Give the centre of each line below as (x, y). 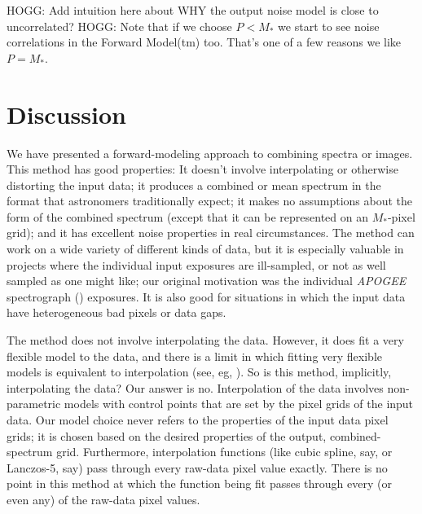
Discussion (66, 114)
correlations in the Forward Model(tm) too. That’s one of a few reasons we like (204, 42)
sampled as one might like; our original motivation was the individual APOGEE (207, 281)
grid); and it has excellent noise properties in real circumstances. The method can (211, 233)
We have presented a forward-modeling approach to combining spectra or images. (210, 153)
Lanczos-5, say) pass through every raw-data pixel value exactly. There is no (197, 467)
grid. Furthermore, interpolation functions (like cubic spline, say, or (224, 452)
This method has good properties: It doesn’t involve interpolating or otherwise (202, 169)
